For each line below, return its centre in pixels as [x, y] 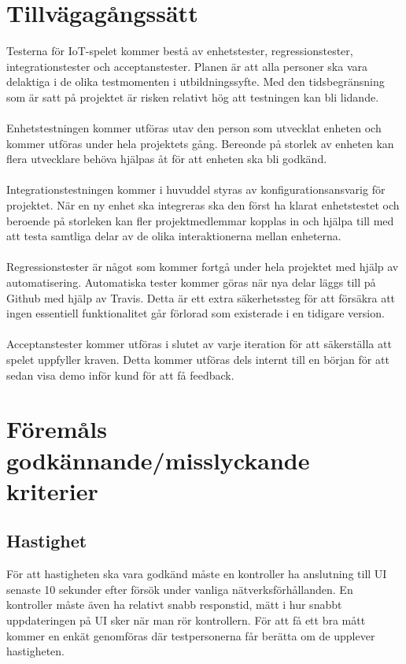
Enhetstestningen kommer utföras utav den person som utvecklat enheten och [194, 128]
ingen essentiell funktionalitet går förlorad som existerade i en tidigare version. [196, 313]
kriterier [52, 490]
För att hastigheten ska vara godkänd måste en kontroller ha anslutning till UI [197, 574]
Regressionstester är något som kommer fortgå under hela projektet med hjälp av [203, 267]
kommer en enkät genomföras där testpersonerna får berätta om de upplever [191, 635]
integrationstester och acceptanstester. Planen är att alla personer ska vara [187, 66]
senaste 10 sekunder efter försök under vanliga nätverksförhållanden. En [180, 589]
